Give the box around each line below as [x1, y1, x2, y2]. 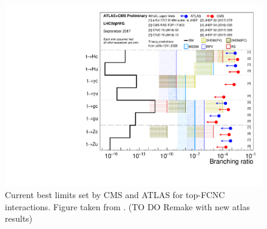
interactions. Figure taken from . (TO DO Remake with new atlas [5, 200, 250, 213]
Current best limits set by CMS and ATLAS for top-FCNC [5, 188, 225, 201]
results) [5, 212, 33, 225]
